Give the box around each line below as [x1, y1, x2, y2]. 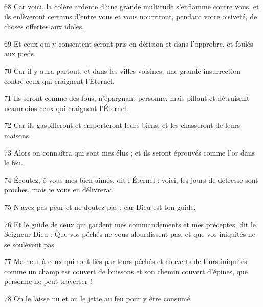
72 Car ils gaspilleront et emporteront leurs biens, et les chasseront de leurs [4, 120, 240, 130]
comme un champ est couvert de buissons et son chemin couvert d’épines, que [4, 266, 248, 276]
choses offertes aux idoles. [4, 21, 84, 32]
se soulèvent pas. [4, 238, 56, 249]
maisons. [4, 129, 31, 140]
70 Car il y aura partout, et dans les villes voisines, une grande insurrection [4, 65, 240, 76]
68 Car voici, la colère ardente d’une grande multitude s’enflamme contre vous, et [4, 1, 259, 11]
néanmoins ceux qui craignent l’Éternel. [4, 102, 128, 113]
